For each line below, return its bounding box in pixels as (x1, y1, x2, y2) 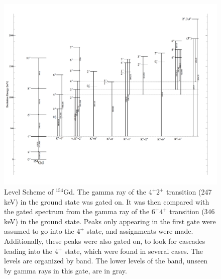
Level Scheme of (4, 187, 54, 197)
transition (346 (169, 206, 215, 217)
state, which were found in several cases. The (64, 245, 203, 256)
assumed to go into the (4, 226, 74, 236)
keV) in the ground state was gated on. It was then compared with (4, 196, 209, 207)
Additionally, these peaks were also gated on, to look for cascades (4, 235, 205, 246)
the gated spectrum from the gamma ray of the (4, 206, 150, 217)
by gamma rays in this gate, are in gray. (4, 265, 127, 275)
